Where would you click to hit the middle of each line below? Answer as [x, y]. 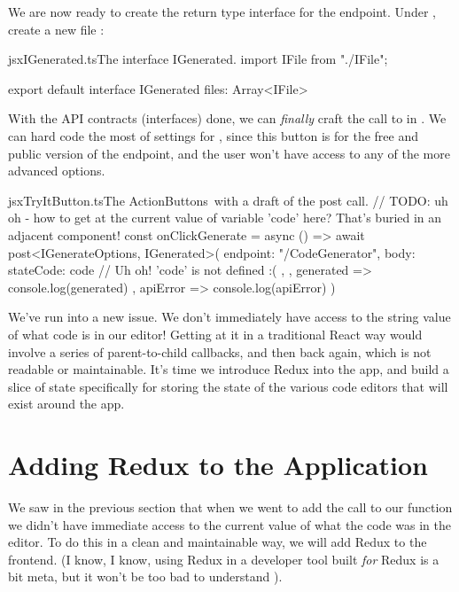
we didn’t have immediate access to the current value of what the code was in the [229, 524]
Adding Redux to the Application [218, 465]
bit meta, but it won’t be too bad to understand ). [145, 576]
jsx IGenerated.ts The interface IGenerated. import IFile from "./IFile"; [198, 59]
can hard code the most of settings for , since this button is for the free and [213, 135]
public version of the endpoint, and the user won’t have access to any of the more [229, 153]
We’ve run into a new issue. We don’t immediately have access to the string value [229, 317]
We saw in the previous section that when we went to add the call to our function [230, 507]
